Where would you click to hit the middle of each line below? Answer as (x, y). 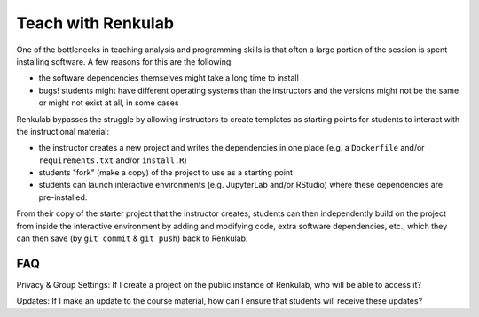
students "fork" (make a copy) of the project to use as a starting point (165, 173)
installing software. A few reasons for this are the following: (125, 61)
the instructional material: (63, 131)
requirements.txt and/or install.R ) (113, 160)
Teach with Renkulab (95, 23)
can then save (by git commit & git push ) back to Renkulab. (132, 238)
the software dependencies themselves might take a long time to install (169, 78)
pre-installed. (63, 197)
